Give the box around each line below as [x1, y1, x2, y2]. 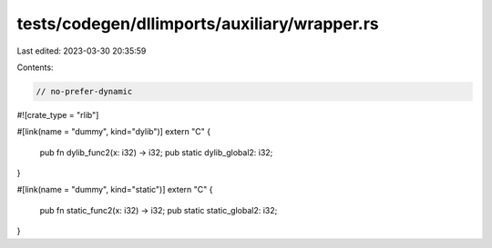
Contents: [16, 62, 54, 73]
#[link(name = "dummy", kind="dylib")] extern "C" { [16, 126, 211, 137]
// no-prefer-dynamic [36, 86, 133, 96]
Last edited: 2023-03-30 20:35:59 [16, 45, 147, 56]
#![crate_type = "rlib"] [16, 109, 99, 120]
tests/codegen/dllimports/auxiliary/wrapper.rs [16, 14, 380, 34]
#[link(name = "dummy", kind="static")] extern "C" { [16, 184, 213, 195]
